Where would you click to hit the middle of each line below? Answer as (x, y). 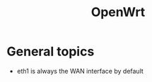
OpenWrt (118, 12)
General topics (51, 52)
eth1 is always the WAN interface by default (80, 71)
